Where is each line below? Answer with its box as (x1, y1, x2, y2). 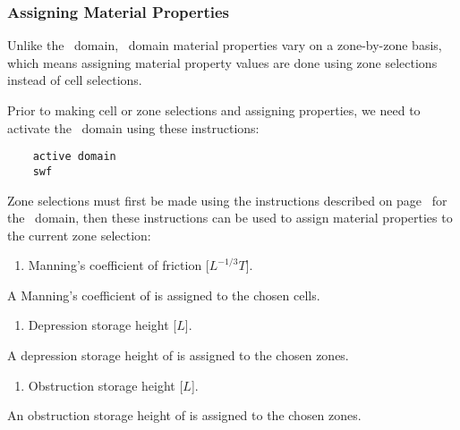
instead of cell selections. (7, 71, 142, 89)
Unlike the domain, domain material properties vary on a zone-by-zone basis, (7, 36, 442, 55)
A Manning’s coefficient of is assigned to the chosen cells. (7, 285, 320, 304)
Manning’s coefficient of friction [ (28, 256, 209, 274)
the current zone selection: (7, 225, 151, 244)
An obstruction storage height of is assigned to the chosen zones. (7, 406, 362, 425)
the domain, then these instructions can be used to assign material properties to (7, 208, 453, 227)
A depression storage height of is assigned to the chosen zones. (7, 346, 349, 365)
